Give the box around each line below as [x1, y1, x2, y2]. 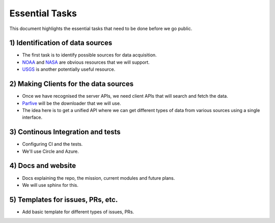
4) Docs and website [9, 161, 76, 170]
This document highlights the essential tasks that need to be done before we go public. [9, 25, 193, 32]
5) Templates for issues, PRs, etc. [9, 195, 118, 204]
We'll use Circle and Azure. [22, 148, 79, 154]
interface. [22, 115, 43, 121]
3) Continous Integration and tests [9, 128, 121, 136]
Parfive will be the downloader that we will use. [22, 100, 121, 106]
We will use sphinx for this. [22, 182, 79, 188]
